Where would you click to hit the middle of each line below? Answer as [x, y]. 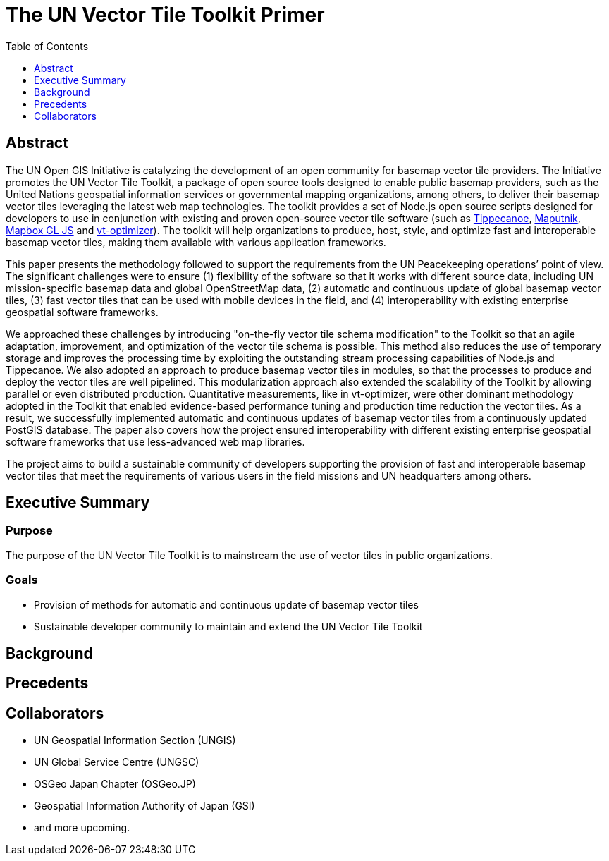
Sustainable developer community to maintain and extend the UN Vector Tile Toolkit [228, 626]
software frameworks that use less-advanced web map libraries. [155, 441]
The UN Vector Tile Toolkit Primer [165, 15]
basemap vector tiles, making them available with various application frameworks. [196, 242]
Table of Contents [47, 46]
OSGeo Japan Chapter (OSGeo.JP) [115, 784]
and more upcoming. [82, 828]
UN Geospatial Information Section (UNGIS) [135, 740]
